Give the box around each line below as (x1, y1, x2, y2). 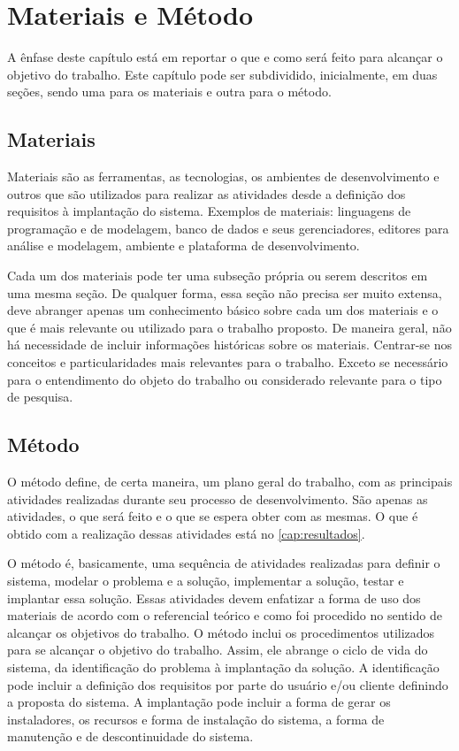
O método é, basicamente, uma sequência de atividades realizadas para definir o (7, 554, 440, 572)
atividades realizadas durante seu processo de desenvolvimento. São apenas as (7, 489, 428, 508)
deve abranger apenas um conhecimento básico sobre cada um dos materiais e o (7, 301, 439, 319)
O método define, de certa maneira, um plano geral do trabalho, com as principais (7, 472, 453, 491)
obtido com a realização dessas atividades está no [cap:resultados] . (7, 524, 365, 542)
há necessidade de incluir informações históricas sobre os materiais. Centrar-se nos (7, 335, 453, 354)
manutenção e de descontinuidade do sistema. (7, 727, 254, 746)
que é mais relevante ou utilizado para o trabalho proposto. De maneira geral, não (7, 318, 452, 336)
